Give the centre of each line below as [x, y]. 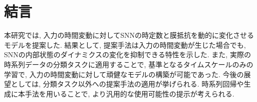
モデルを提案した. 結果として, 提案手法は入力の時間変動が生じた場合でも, [125, 45]
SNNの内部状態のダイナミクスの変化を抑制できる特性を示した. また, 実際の [127, 54]
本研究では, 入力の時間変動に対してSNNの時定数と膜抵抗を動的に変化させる [129, 35]
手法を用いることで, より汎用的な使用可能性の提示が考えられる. [130, 93]
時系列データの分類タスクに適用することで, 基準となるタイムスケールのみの [129, 64]
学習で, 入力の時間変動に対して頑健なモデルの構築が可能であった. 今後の [124, 74]
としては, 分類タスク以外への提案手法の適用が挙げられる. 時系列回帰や [127, 84]
